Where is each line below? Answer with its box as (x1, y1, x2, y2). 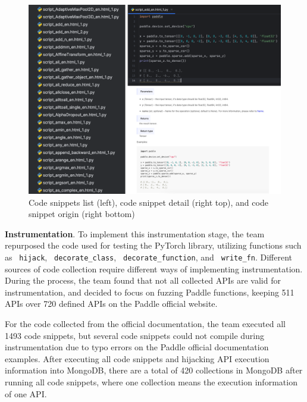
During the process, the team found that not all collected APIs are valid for (5, 274, 281, 287)
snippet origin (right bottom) (29, 208, 135, 220)
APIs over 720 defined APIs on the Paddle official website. (5, 297, 218, 310)
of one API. (5, 387, 47, 400)
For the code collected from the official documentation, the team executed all (5, 318, 286, 329)
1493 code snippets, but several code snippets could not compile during (5, 329, 265, 341)
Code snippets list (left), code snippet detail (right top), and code (29, 196, 268, 208)
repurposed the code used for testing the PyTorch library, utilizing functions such (5, 239, 302, 252)
